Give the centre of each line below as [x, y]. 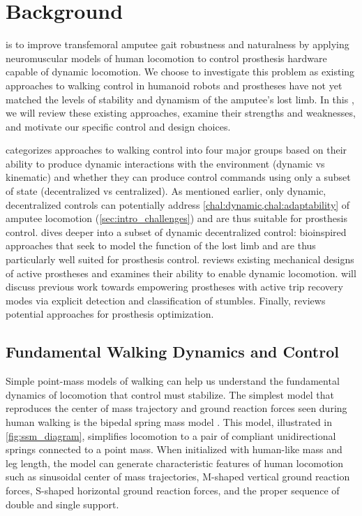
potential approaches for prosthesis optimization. [110, 314]
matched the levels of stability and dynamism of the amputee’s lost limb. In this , [180, 99]
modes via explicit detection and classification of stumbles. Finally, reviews [166, 300]
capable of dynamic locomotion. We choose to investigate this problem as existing [180, 72]
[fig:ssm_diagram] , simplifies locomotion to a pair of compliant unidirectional [171, 435]
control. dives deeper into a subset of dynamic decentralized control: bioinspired [176, 231]
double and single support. [62, 504]
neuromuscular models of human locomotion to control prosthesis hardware [166, 58]
